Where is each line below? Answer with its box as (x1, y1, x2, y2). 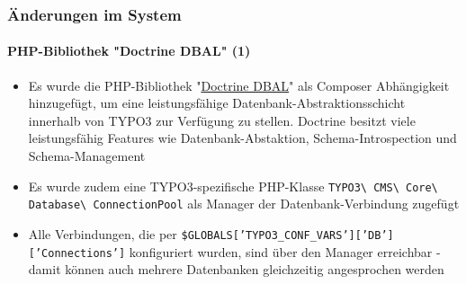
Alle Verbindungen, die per (28, 224, 177, 243)
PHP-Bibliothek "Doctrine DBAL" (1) (7, 41, 251, 60)
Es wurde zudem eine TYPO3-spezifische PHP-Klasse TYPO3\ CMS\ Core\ (28, 176, 438, 195)
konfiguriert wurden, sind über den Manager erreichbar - (129, 242, 441, 261)
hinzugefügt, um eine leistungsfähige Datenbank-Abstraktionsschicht (28, 93, 406, 112)
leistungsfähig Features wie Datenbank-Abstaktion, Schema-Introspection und (28, 129, 457, 147)
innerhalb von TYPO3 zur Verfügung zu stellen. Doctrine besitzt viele (28, 111, 416, 129)
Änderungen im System (7, 3, 182, 25)
